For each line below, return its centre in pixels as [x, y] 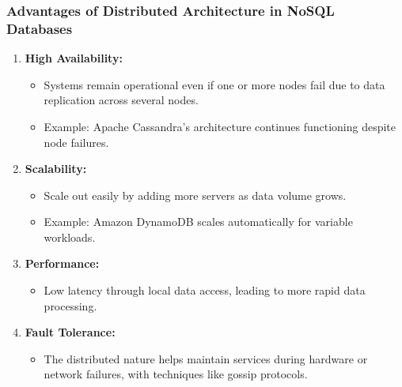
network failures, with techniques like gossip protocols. [176, 374]
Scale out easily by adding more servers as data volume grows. [195, 195]
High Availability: [74, 58]
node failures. [76, 142]
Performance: [62, 263]
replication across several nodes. [121, 100]
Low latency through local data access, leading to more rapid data [205, 290]
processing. [70, 305]
